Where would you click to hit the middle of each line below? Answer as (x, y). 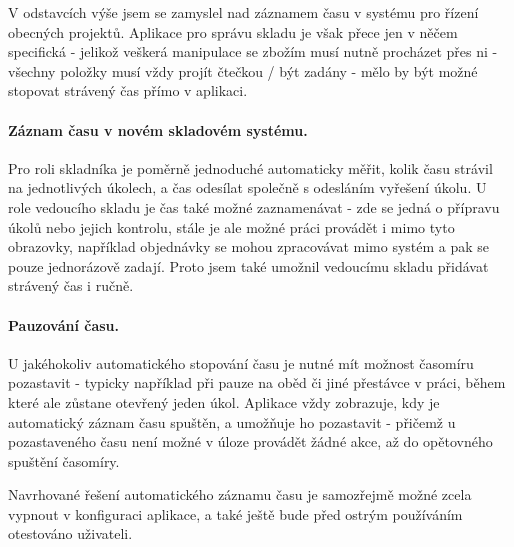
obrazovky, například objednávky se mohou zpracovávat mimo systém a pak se (249, 246)
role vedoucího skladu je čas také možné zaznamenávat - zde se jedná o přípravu (254, 206)
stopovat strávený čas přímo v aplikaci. (128, 90)
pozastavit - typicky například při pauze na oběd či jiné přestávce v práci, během (257, 382)
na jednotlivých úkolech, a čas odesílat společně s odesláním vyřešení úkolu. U (247, 187)
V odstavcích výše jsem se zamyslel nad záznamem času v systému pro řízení (243, 12)
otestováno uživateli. (70, 533)
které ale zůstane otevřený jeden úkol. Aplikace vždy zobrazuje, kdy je (224, 401)
